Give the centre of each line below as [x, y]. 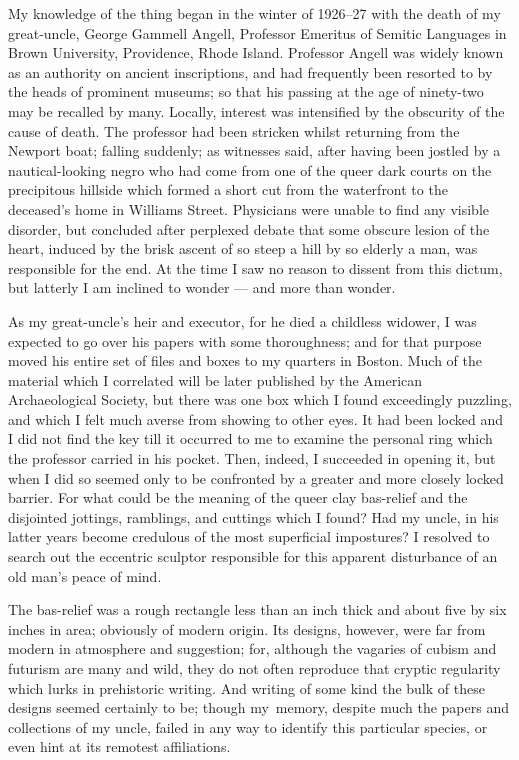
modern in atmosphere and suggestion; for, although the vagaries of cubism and [252, 648]
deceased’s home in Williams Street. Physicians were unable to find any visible [248, 208]
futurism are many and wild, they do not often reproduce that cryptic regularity [254, 668]
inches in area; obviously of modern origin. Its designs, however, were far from [247, 628]
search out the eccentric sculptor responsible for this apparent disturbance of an [253, 556]
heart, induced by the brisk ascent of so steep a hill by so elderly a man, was [243, 248]
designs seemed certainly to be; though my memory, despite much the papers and [258, 707]
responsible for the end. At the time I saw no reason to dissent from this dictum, [255, 267]
